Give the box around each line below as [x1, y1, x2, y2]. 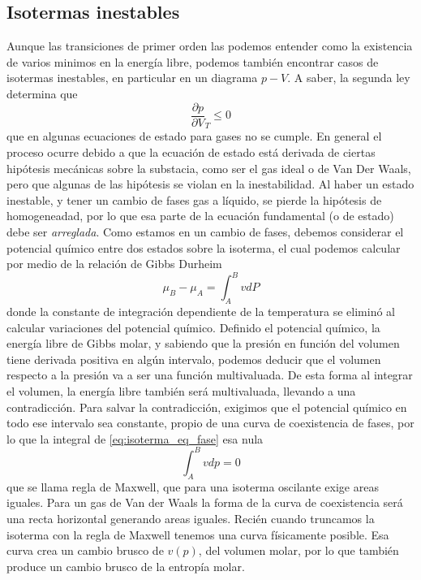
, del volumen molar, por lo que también [198, 542, 399, 559]
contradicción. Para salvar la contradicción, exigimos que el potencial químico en [6, 398, 407, 415]
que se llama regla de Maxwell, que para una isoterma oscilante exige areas [6, 478, 379, 495]
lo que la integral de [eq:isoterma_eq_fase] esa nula [6, 430, 264, 447]
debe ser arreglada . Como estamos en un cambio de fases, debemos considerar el [6, 223, 404, 240]
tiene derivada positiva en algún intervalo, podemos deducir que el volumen [6, 350, 381, 367]
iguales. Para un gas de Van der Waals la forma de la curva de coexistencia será [6, 494, 403, 511]
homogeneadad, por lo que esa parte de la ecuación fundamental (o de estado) [6, 207, 394, 224]
